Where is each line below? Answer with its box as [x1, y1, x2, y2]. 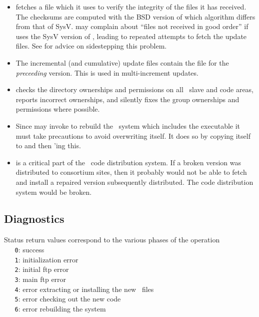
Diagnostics [4, 211, 64, 226]
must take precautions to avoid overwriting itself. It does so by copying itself [15, 130, 250, 141]
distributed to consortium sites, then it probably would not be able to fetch [15, 167, 247, 177]
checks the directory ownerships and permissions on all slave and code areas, [15, 84, 254, 95]
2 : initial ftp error [14, 264, 69, 274]
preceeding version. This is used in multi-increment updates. [15, 67, 198, 78]
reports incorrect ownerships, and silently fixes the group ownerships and [15, 94, 239, 104]
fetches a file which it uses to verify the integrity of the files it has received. [15, 2, 246, 12]
